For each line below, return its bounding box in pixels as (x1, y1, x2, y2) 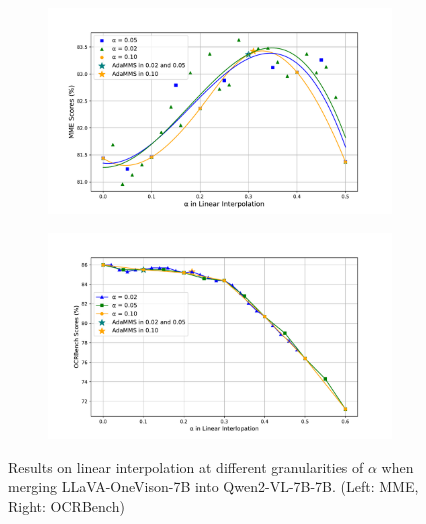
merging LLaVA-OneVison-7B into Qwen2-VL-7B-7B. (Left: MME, (8, 476, 419, 497)
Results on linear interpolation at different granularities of (8, 456, 364, 477)
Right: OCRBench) (8, 495, 125, 516)
